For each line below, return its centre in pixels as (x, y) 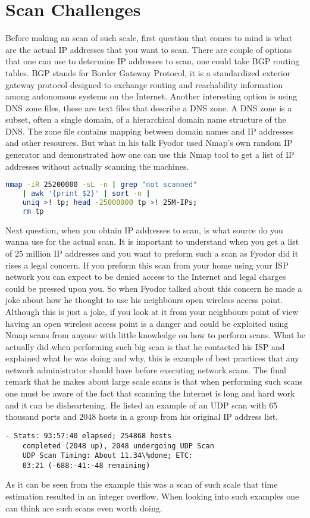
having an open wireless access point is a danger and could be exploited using (147, 323)
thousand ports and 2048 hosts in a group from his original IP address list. (142, 416)
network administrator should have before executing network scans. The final (146, 369)
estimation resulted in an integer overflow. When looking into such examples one (152, 496)
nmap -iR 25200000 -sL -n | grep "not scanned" (101, 185)
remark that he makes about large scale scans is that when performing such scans (154, 381)
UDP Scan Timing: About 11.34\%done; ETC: (107, 456)
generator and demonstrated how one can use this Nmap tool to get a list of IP (150, 155)
